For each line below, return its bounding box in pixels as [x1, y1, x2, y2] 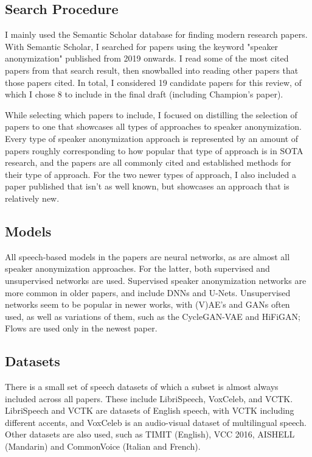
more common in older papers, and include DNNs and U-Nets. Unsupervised [5, 286, 291, 299]
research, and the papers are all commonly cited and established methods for [5, 156, 291, 169]
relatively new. [5, 191, 60, 204]
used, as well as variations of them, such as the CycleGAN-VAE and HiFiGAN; [5, 310, 300, 322]
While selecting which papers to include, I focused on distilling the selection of [5, 108, 297, 121]
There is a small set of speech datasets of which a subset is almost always [5, 380, 279, 393]
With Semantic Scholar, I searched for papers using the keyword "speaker [5, 40, 279, 52]
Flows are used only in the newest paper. [5, 322, 158, 335]
